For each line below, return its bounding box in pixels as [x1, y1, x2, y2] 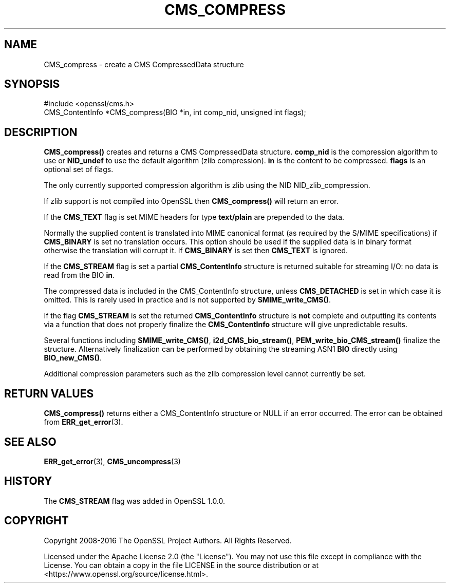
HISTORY [4, 475, 52, 488]
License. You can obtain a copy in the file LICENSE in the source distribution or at [44, 560, 319, 570]
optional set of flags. [44, 165, 114, 174]
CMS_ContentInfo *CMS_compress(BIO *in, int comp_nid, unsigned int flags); [44, 108, 306, 117]
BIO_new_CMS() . [44, 353, 102, 363]
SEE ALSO [4, 435, 57, 448]
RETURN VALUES [4, 387, 94, 400]
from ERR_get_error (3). [44, 418, 123, 427]
